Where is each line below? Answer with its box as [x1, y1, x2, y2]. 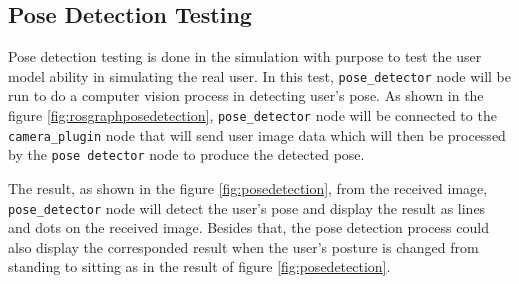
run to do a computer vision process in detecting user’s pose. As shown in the [8, 85, 484, 106]
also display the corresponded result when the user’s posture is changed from [8, 236, 479, 257]
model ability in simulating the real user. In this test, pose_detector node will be [8, 65, 511, 86]
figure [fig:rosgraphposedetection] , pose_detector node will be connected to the [8, 105, 497, 126]
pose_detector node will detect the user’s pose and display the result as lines [8, 197, 486, 218]
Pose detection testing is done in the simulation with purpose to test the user [8, 46, 482, 67]
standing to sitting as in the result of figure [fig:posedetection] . [8, 256, 391, 277]
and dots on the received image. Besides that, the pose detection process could [8, 217, 489, 238]
